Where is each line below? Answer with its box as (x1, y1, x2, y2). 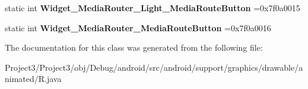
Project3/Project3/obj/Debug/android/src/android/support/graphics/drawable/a (5, 61, 303, 73)
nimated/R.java (5, 72, 62, 85)
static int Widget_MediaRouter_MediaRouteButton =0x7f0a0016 (5, 21, 271, 34)
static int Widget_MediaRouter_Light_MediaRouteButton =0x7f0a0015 (5, 2, 300, 14)
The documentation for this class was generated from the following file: (5, 41, 263, 54)
